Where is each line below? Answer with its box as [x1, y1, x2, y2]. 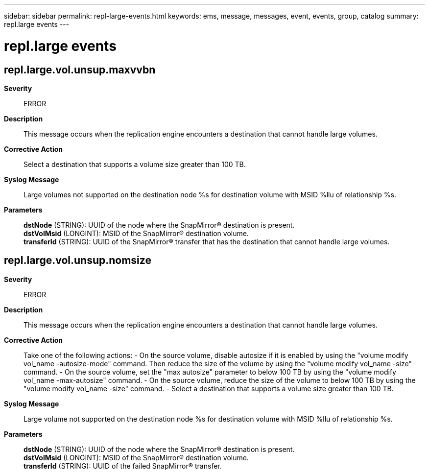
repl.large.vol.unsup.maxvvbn [4, 63, 156, 76]
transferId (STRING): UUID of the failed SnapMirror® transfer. [24, 461, 222, 470]
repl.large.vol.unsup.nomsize [4, 254, 151, 267]
